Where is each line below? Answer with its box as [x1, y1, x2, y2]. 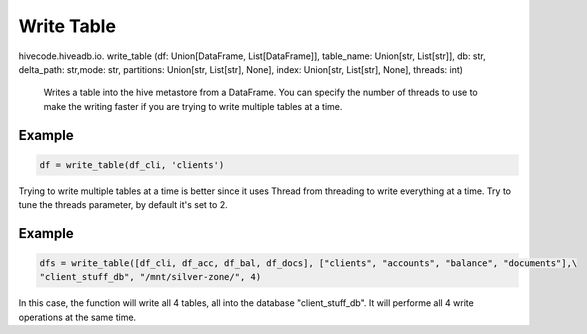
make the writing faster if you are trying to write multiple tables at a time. [43, 100, 343, 112]
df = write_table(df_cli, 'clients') [39, 159, 225, 170]
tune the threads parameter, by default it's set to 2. [18, 199, 229, 211]
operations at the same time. [18, 311, 137, 323]
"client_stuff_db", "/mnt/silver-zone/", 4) [39, 271, 262, 283]
